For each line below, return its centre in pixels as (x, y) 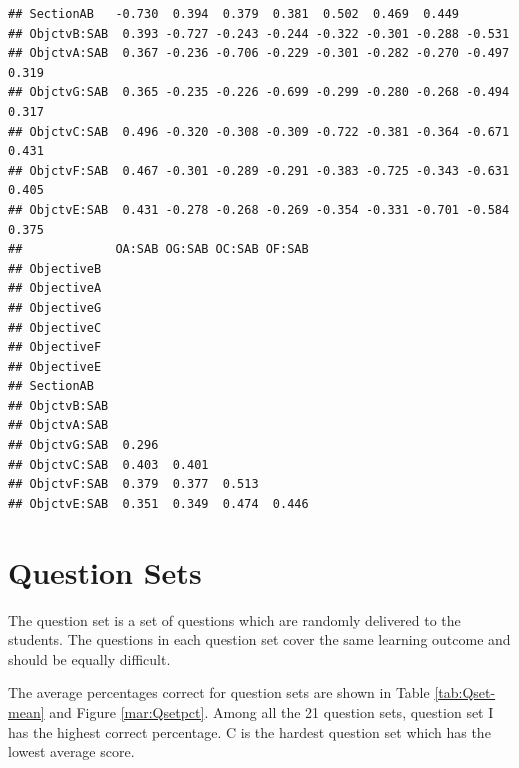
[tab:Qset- (465, 692)
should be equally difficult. (89, 658)
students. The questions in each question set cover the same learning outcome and (259, 639)
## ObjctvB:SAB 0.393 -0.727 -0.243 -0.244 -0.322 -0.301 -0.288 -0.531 (259, 33)
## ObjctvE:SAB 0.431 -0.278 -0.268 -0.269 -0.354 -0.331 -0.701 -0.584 (259, 209)
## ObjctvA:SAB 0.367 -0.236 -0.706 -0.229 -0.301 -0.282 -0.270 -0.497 (259, 53)
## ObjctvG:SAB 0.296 (83, 445)
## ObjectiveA (55, 288)
